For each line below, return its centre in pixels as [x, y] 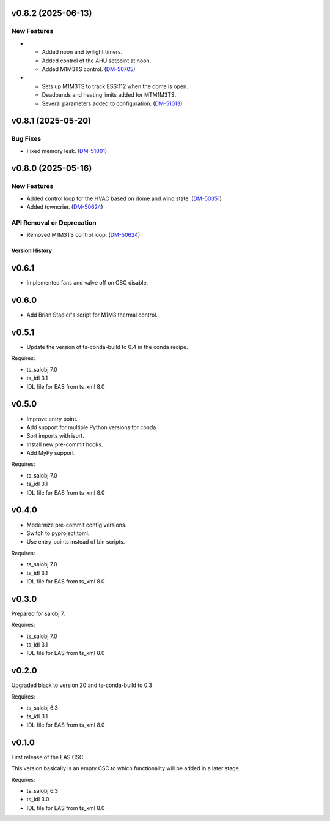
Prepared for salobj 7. [38, 613]
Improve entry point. [52, 419]
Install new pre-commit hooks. [65, 444]
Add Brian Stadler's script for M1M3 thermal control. [92, 315]
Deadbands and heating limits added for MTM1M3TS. [109, 95]
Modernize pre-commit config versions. [77, 525]
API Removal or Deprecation [54, 222]
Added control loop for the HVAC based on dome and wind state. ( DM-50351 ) [124, 198]
